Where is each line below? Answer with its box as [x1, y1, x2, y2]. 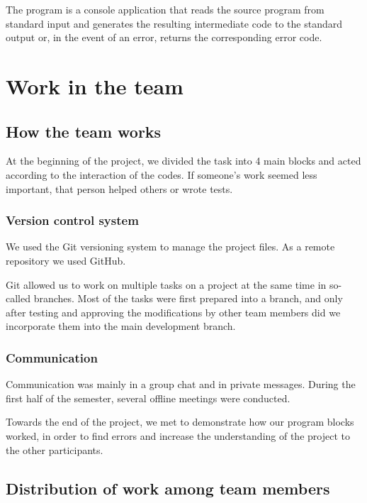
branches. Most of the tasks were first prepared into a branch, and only [33, 291, 343, 306]
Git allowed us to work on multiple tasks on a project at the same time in [6, 277, 327, 292]
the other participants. [6, 442, 103, 457]
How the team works [6, 120, 162, 142]
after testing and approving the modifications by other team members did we [6, 304, 341, 319]
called [6, 291, 30, 306]
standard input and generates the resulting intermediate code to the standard [6, 16, 342, 31]
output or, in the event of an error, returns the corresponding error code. [6, 30, 322, 45]
